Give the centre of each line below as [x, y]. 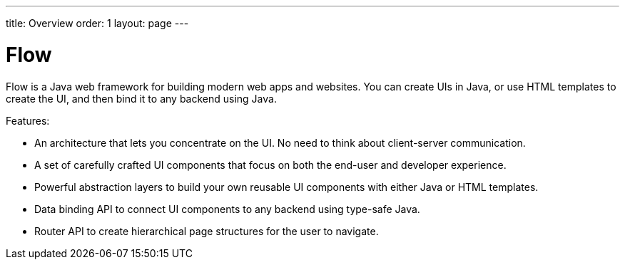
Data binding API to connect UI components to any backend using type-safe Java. [227, 209]
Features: [28, 120]
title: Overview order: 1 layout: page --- [97, 23]
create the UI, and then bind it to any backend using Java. [141, 98]
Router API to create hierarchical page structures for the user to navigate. [207, 231]
